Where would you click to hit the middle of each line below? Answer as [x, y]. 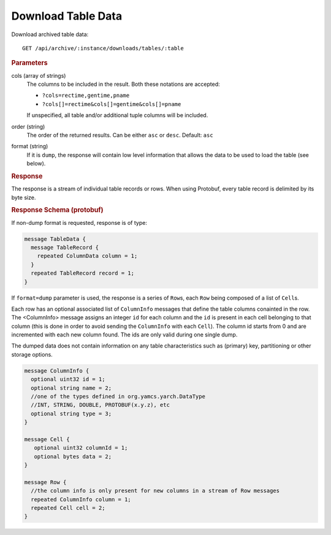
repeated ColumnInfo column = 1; [81, 499]
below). [36, 164]
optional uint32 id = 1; [68, 379]
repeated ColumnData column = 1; [87, 256]
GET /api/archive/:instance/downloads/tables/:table [103, 48]
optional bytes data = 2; [73, 456]
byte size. [24, 197]
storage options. [32, 354]
